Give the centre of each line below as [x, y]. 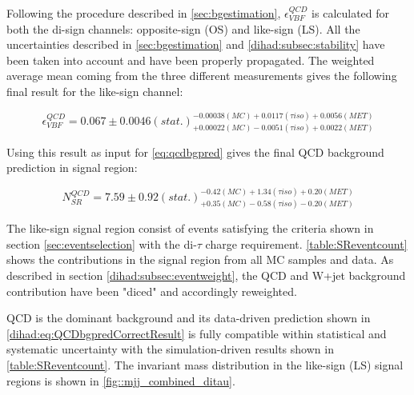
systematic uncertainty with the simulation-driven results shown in [170, 349]
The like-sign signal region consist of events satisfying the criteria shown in [190, 228]
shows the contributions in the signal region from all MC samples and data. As [200, 259]
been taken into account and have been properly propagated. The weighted [191, 60]
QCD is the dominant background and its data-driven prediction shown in [189, 318]
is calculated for [351, 13]
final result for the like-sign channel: [95, 91]
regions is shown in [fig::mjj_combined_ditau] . [121, 380]
